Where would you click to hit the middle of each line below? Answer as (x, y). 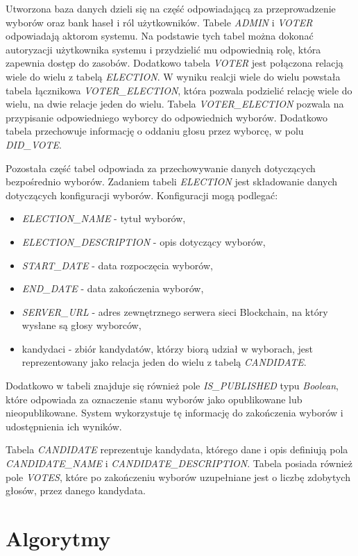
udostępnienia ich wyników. (64, 426)
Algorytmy (58, 538)
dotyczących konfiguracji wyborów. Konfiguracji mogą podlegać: (142, 195)
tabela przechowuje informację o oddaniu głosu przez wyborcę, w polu (155, 131)
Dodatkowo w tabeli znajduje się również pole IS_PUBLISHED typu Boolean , (172, 386)
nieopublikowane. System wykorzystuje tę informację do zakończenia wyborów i (174, 413)
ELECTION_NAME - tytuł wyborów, (104, 218)
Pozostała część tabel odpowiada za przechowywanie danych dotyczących (161, 168)
